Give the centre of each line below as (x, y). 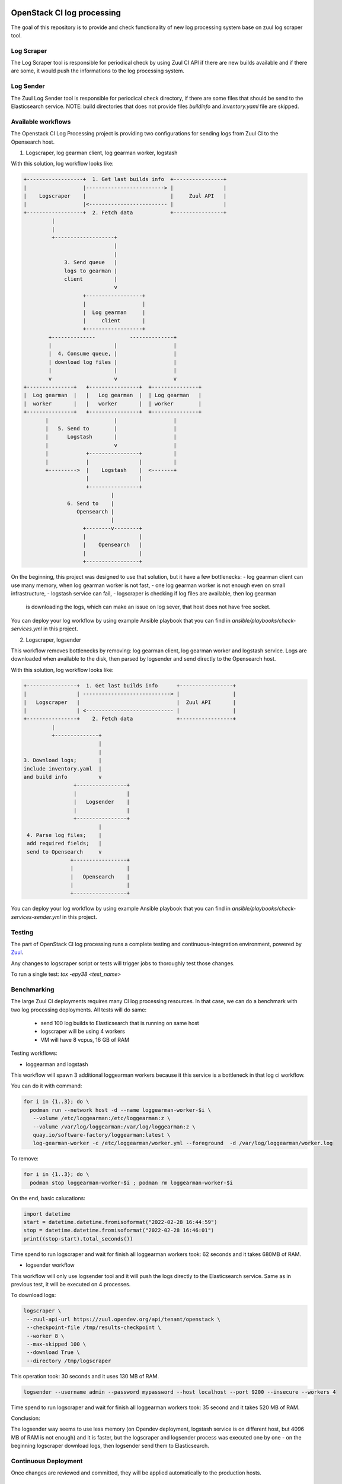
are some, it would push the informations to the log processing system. (98, 71)
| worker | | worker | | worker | (113, 403)
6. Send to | (91, 503)
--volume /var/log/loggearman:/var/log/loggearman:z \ (114, 1127)
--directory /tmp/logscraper (69, 1361)
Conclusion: (26, 1418)
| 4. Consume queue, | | (113, 354)
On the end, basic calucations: (48, 1198)
